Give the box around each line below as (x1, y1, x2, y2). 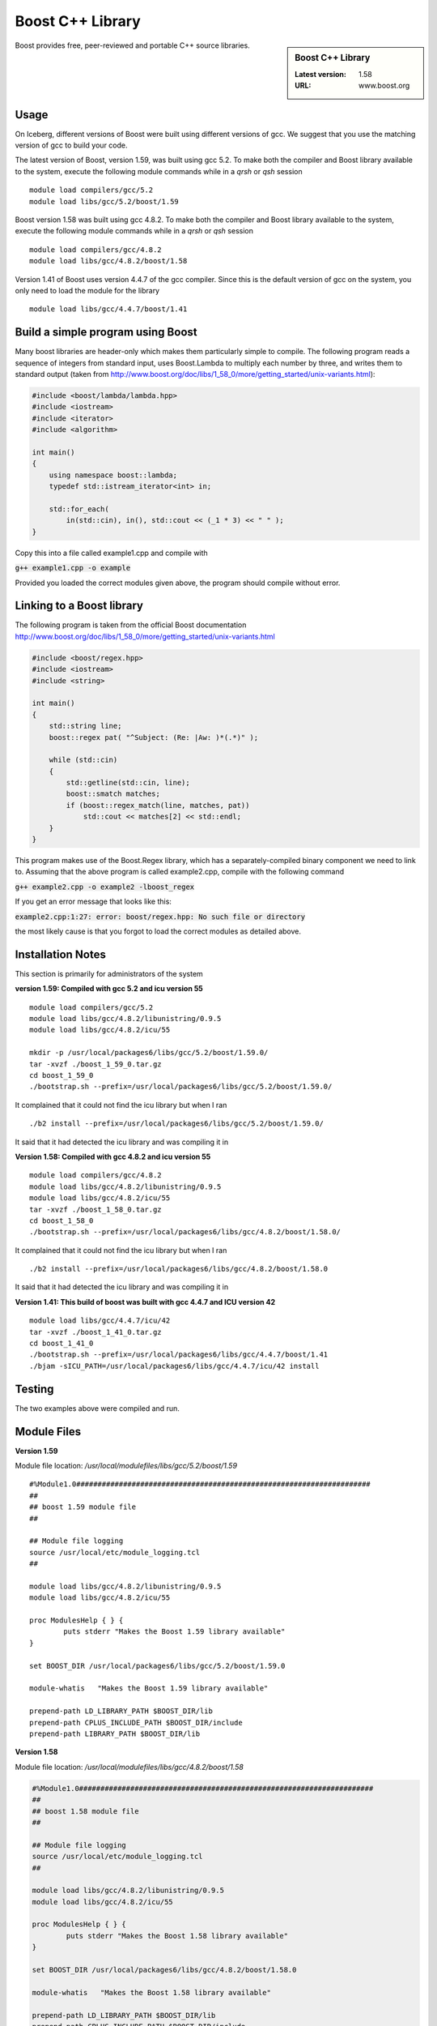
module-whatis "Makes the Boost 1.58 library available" (32, 1988, 271, 1997)
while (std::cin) (49, 755, 118, 765)
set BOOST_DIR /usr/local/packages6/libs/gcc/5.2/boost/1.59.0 (29, 1661, 286, 1670)
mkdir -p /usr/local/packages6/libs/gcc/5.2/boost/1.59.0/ (29, 1048, 269, 1058)
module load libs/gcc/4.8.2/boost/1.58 (29, 256, 188, 266)
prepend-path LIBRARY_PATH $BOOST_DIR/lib (29, 1729, 201, 1738)
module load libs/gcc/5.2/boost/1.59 (29, 197, 180, 206)
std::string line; (49, 721, 122, 731)
